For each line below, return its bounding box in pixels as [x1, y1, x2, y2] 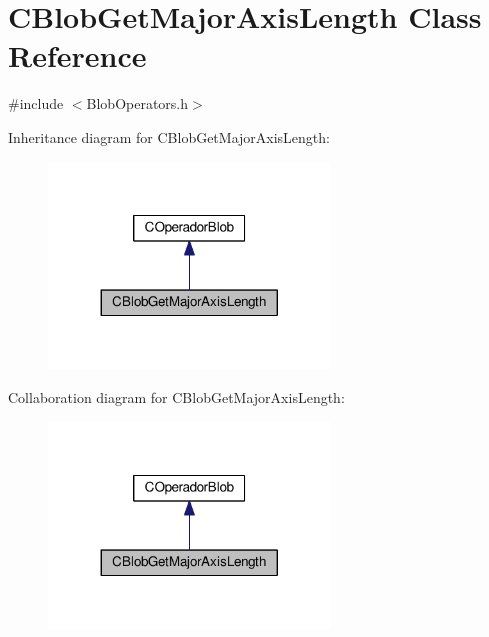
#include [8, 93, 64, 114]
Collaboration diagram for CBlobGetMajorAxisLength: [8, 386, 345, 407]
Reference [8, 35, 147, 76]
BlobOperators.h [86, 93, 189, 114]
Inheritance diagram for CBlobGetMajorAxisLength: [8, 126, 330, 147]
